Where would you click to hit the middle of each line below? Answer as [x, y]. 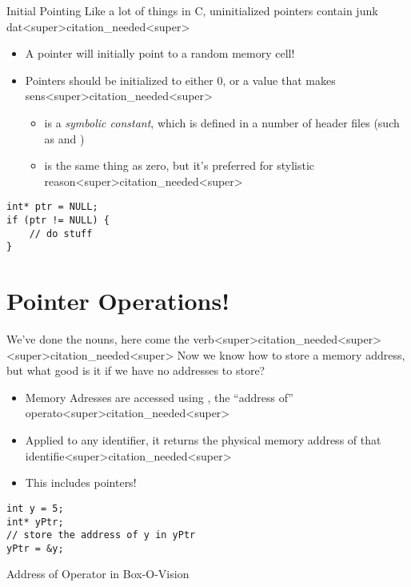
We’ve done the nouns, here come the [98, 339]
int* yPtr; [35, 522]
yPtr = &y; [35, 548]
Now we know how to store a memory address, [291, 354]
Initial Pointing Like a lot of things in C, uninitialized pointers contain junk [192, 10]
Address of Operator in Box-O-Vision [98, 574]
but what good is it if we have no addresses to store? [136, 370]
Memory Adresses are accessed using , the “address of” [159, 397]
